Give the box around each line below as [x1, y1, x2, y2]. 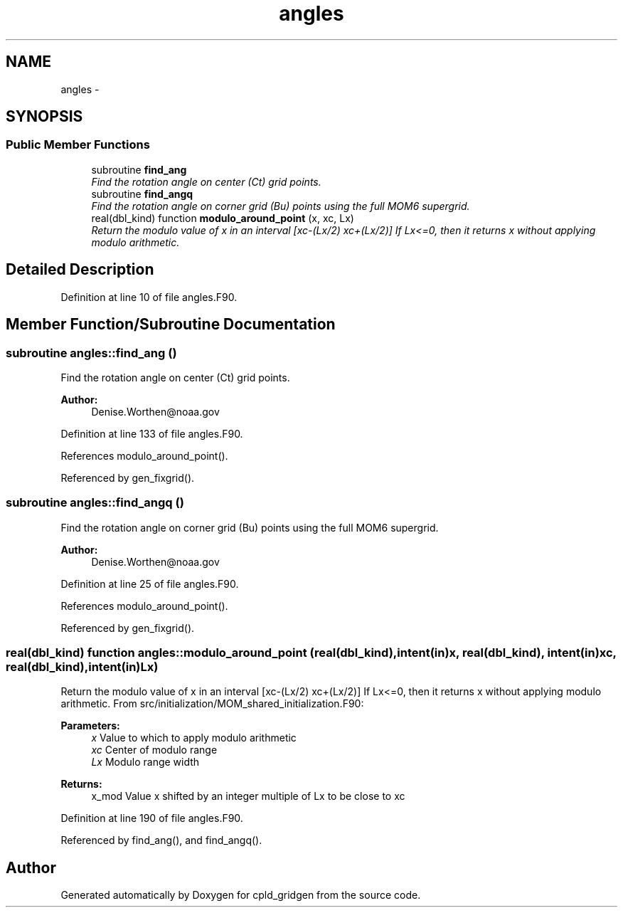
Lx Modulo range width [91, 756, 200, 769]
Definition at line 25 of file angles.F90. [60, 577, 239, 590]
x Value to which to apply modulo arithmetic [91, 732, 297, 744]
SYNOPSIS [6, 107, 83, 126]
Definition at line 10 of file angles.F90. [60, 290, 238, 303]
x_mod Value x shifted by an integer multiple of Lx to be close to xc [91, 790, 405, 803]
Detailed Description [6, 260, 154, 279]
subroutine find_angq [91, 187, 193, 200]
